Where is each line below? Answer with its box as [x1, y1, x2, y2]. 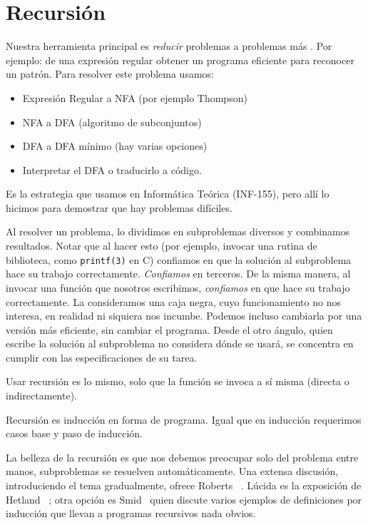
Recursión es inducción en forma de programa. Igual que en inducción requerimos [6, 412, 362, 427]
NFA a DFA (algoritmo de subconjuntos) [22, 114, 202, 129]
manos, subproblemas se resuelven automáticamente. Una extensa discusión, [6, 464, 339, 479]
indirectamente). [6, 388, 77, 403]
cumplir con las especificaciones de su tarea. [6, 350, 198, 365]
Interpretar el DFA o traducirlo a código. [22, 162, 202, 177]
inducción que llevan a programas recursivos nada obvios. [6, 506, 256, 521]
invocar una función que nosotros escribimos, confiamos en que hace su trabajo [6, 280, 350, 295]
